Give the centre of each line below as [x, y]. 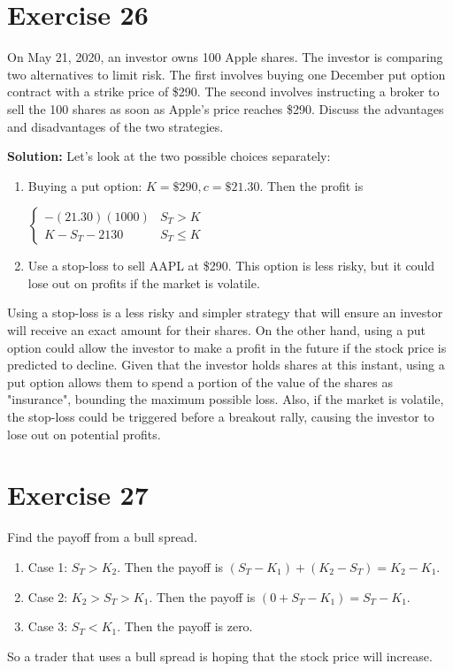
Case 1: [48, 566]
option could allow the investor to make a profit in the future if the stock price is [227, 347]
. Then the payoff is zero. [185, 626]
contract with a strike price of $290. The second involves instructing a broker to [223, 91]
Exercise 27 [78, 495]
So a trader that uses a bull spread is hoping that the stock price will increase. [220, 656]
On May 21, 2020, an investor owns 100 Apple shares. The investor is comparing [225, 57]
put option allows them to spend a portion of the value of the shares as [200, 381]
